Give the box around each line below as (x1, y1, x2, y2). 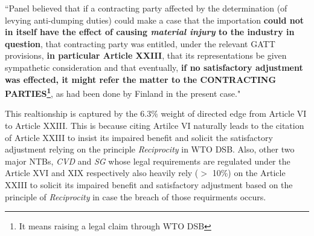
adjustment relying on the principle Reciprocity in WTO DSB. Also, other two (5, 143, 295, 156)
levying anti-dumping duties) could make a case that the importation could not (5, 13, 304, 26)
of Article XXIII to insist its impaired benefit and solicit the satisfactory (5, 131, 273, 143)
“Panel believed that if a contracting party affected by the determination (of (5, 2, 287, 14)
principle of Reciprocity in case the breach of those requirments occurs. (5, 190, 266, 203)
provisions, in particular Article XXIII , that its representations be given (5, 49, 287, 62)
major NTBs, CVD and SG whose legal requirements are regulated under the (5, 154, 290, 167)
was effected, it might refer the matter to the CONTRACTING (5, 73, 277, 85)
